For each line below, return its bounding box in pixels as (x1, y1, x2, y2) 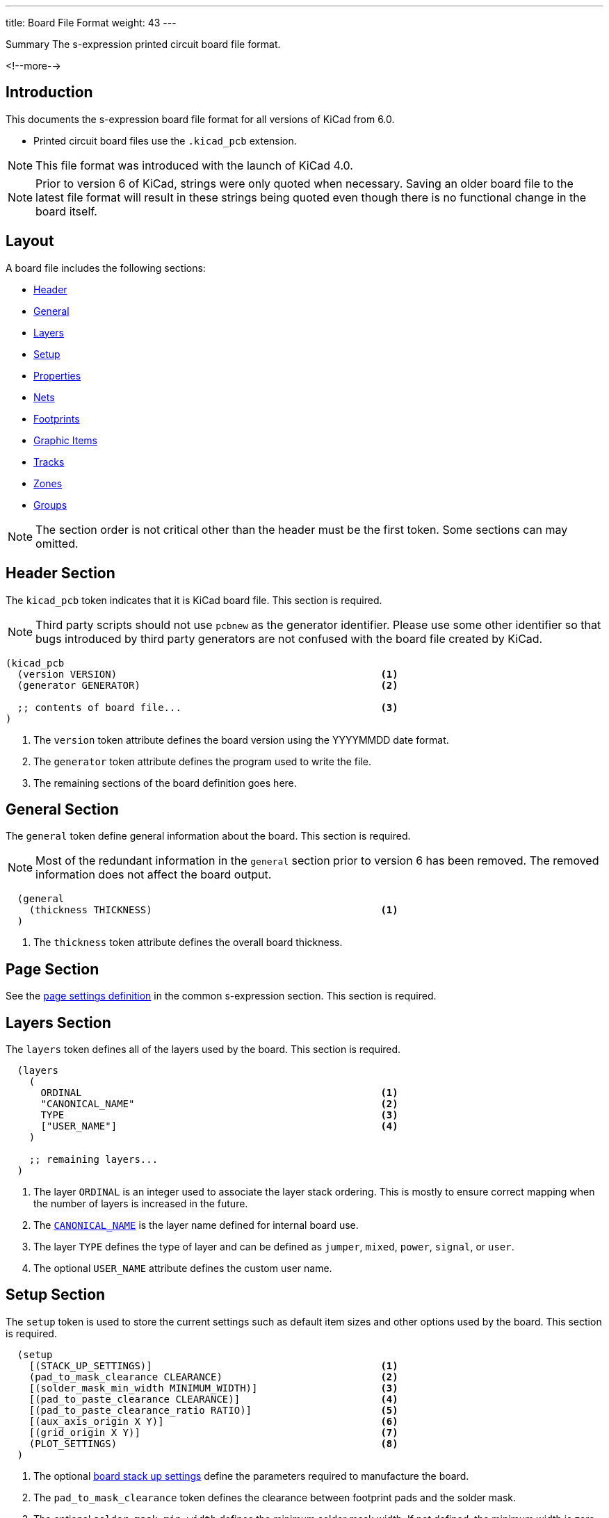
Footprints (33, 412, 80, 425)
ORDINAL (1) (40, 1087, 398, 1099)
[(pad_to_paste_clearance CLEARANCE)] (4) (29, 1393, 398, 1405)
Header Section (6, 564, 115, 582)
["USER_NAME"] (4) (40, 1120, 398, 1132)
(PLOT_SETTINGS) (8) (29, 1437, 398, 1449)
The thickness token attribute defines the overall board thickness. (33, 936, 343, 949)
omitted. (35, 536, 79, 550)
